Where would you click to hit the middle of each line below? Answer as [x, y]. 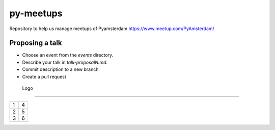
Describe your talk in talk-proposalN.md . [65, 62]
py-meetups [36, 13]
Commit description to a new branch [60, 69]
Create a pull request [44, 76]
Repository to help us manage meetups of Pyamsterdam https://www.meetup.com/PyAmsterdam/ [112, 29]
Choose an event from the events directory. [68, 55]
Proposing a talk [36, 43]
